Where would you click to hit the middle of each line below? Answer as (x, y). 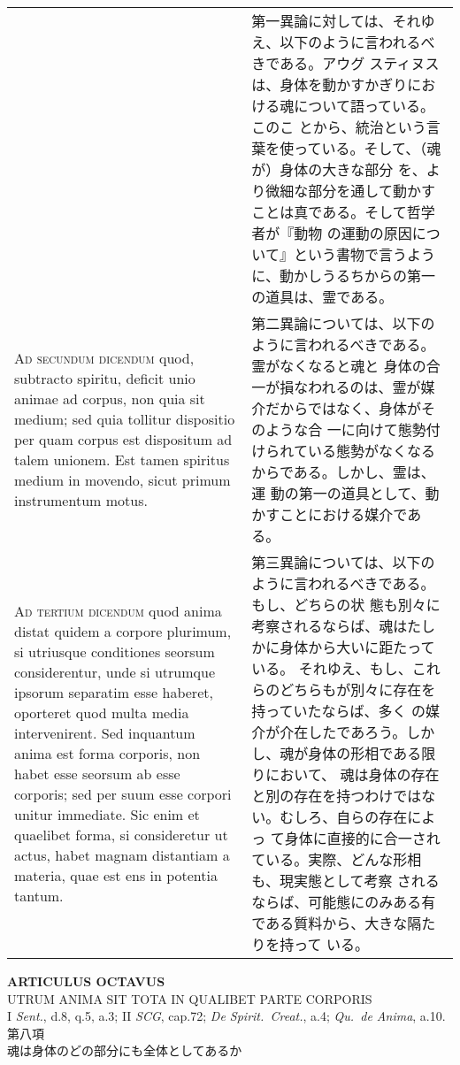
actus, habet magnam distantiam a (122, 854)
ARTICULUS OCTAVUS (86, 981)
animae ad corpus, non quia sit (110, 398)
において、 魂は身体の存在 (353, 774)
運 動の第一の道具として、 (338, 493)
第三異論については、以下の (343, 562)
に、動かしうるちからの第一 (343, 276)
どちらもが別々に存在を (358, 690)
